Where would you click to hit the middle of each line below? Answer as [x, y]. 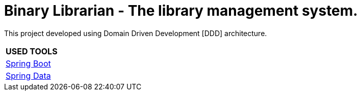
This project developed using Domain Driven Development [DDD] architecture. [136, 33]
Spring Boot [28, 63]
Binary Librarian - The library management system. [181, 11]
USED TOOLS [32, 51]
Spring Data [28, 75]
